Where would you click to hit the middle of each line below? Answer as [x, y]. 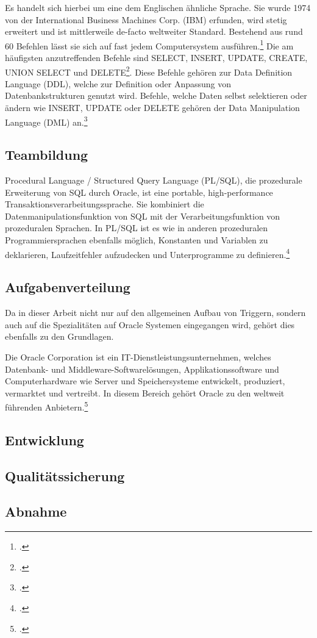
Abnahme [36, 511]
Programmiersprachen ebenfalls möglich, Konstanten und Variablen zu [137, 240]
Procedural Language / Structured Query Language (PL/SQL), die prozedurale [154, 180]
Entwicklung [45, 439]
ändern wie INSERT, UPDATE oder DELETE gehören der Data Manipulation [152, 108]
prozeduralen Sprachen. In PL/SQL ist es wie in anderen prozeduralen [137, 228]
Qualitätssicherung [65, 475]
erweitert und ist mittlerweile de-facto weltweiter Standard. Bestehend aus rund [154, 31]
